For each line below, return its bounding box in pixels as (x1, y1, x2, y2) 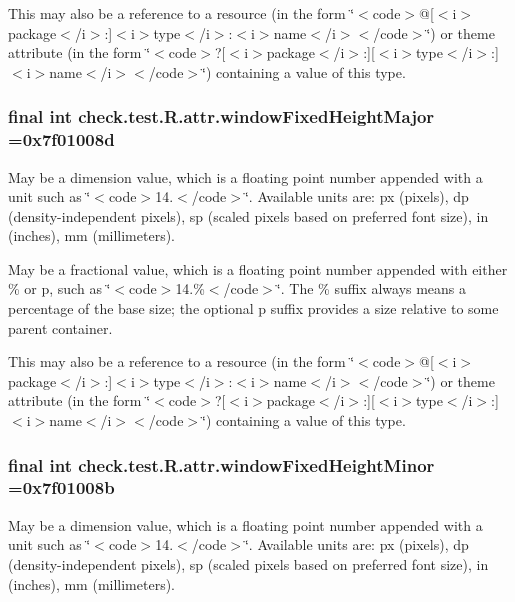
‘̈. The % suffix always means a (276, 278, 467, 299)
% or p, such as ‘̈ (8, 278, 111, 299)
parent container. (8, 317, 113, 338)
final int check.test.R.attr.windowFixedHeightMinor (8, 452, 435, 477)
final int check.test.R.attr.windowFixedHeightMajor (8, 104, 435, 129)
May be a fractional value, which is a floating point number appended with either (8, 258, 508, 279)
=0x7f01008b (8, 475, 115, 500)
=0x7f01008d (8, 127, 115, 152)
